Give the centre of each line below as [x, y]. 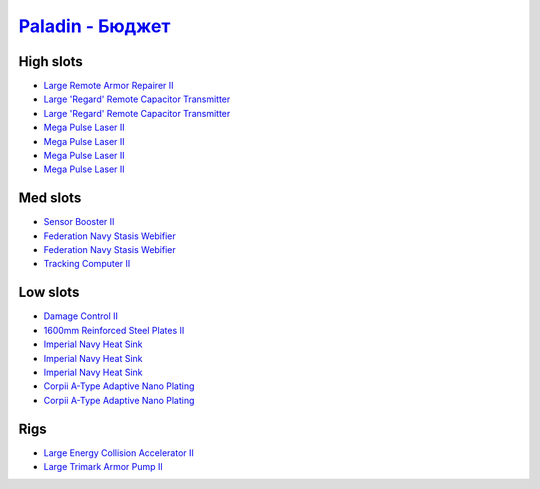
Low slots [49, 292]
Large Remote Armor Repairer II [108, 86]
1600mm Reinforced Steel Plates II [114, 330]
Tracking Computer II [87, 264]
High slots [51, 61]
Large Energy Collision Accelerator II [119, 452]
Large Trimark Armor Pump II [103, 467]
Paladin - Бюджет [94, 26]
